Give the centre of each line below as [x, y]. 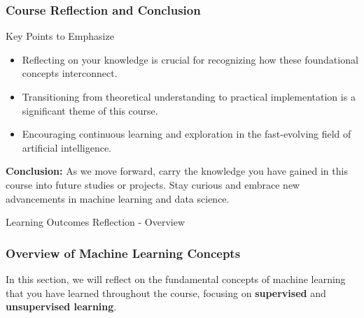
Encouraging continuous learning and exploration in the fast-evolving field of [187, 134]
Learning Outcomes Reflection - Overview [96, 222]
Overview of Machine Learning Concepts [123, 253]
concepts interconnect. [70, 73]
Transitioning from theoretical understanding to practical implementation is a [189, 96]
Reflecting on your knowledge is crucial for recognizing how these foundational [190, 59]
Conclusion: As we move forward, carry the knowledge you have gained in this [177, 171]
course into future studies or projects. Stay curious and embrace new [153, 184]
